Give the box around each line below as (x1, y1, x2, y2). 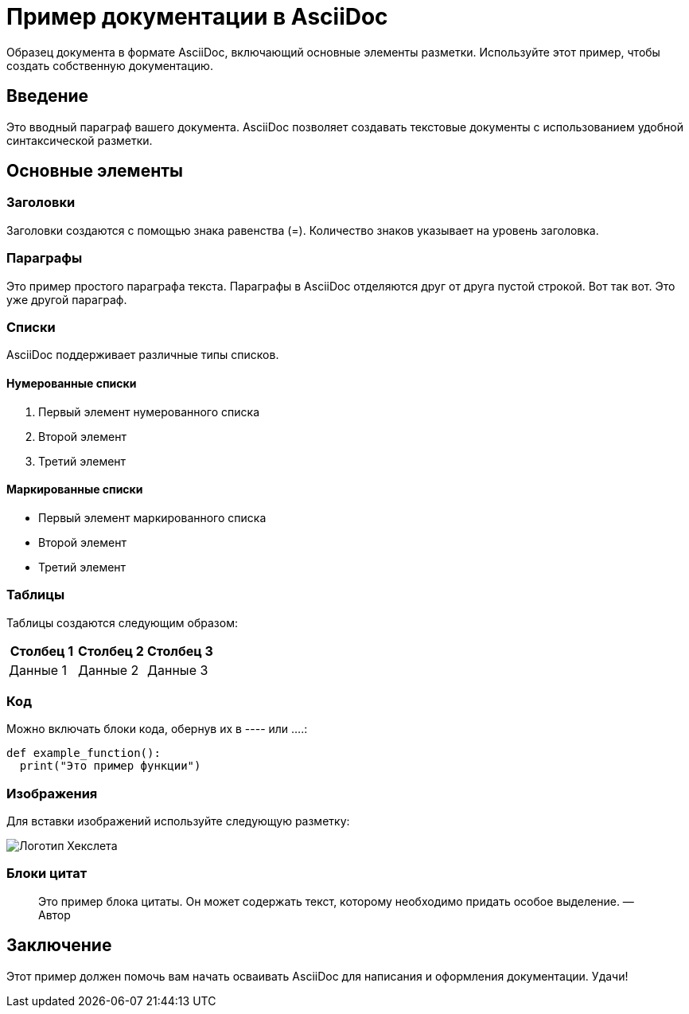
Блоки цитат (6, 865, 87, 882)
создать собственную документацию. (6, 58, 213, 72)
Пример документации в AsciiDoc (6, 3, 388, 30)
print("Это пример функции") (19, 759, 201, 773)
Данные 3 (146, 661, 208, 678)
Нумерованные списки (6, 376, 137, 390)
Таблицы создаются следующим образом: (6, 615, 238, 630)
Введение (6, 86, 89, 107)
